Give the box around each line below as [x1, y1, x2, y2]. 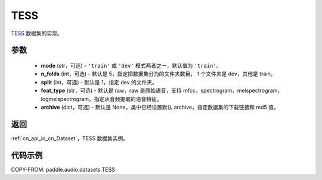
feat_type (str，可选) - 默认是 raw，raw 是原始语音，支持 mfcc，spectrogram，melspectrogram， [41, 87, 283, 94]
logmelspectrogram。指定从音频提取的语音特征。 [41, 95, 162, 102]
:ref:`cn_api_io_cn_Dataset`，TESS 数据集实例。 [11, 134, 129, 142]
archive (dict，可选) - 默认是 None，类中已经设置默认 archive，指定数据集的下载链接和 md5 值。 [41, 103, 280, 110]
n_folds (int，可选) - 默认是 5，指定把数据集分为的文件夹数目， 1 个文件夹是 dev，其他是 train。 [41, 70, 276, 77]
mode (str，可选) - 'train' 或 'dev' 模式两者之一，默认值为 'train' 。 [41, 62, 222, 69]
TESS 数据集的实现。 [11, 30, 63, 37]
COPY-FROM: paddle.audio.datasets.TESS [11, 166, 116, 173]
